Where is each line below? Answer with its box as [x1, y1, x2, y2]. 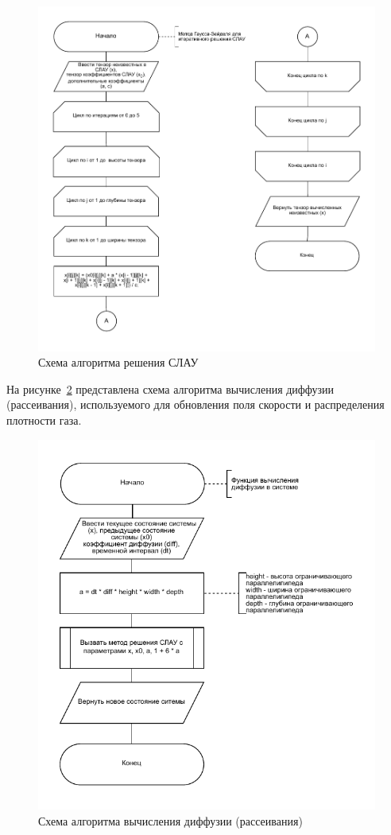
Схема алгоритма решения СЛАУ [38, 354, 199, 371]
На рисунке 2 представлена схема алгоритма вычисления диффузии [6, 380, 335, 397]
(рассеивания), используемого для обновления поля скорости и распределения [6, 396, 385, 413]
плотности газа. [6, 412, 82, 428]
